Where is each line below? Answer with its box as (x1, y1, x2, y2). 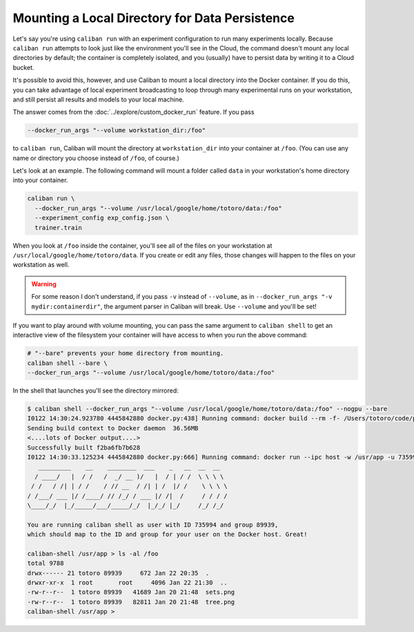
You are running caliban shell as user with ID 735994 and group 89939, (27, 521, 279, 529)
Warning (31, 279, 57, 288)
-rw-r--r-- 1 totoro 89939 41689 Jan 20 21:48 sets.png (27, 589, 235, 596)
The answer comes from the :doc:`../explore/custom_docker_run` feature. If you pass (12, 108, 255, 117)
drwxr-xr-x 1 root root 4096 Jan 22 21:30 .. (27, 579, 228, 586)
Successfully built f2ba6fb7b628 (27, 444, 141, 451)
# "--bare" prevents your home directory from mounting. (27, 349, 224, 357)
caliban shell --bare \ (27, 359, 108, 367)
